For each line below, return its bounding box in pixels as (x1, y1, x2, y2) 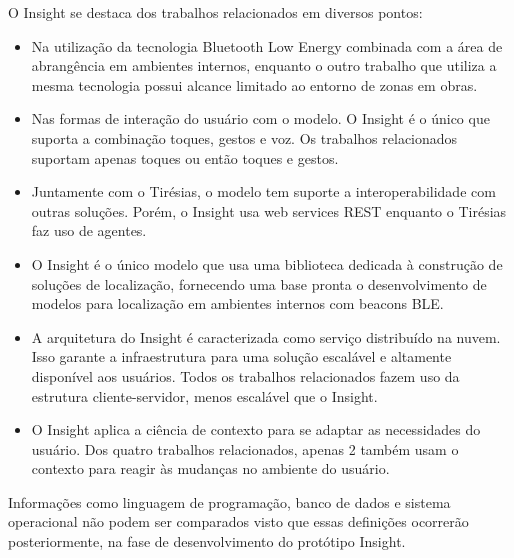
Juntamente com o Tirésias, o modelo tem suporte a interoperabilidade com (31, 181, 496, 202)
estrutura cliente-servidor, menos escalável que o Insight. (31, 385, 378, 406)
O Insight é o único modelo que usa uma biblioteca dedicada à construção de (31, 253, 503, 274)
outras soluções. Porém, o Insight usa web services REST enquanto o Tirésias (31, 200, 507, 221)
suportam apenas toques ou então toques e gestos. (31, 147, 339, 168)
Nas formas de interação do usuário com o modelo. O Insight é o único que (31, 108, 490, 129)
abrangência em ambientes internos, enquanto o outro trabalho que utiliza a (31, 55, 497, 76)
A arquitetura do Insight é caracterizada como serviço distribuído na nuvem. (31, 326, 501, 347)
